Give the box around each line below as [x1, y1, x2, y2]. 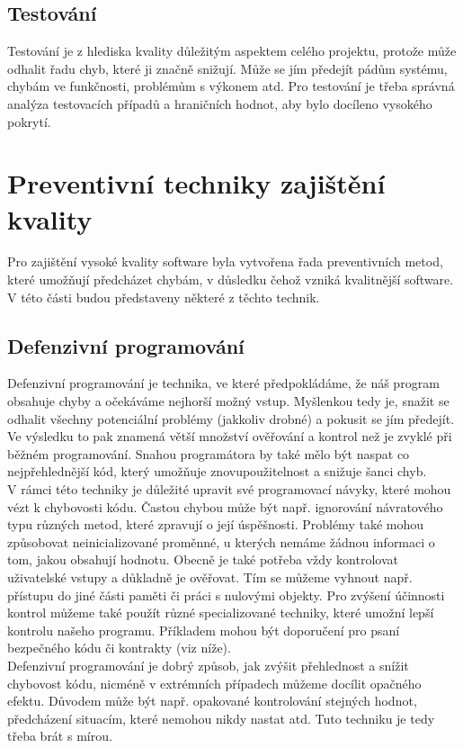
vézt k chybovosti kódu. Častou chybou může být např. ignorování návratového [7, 497, 443, 516]
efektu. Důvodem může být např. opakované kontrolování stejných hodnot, [7, 691, 417, 710]
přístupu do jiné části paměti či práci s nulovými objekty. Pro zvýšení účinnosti [7, 585, 445, 604]
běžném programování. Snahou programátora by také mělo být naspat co [7, 444, 410, 463]
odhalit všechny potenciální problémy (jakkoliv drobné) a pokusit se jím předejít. [7, 409, 455, 428]
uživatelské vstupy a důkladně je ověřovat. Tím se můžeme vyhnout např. [7, 568, 413, 586]
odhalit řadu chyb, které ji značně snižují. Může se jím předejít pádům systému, [7, 59, 448, 77]
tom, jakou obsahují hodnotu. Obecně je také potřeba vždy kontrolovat [7, 550, 398, 569]
